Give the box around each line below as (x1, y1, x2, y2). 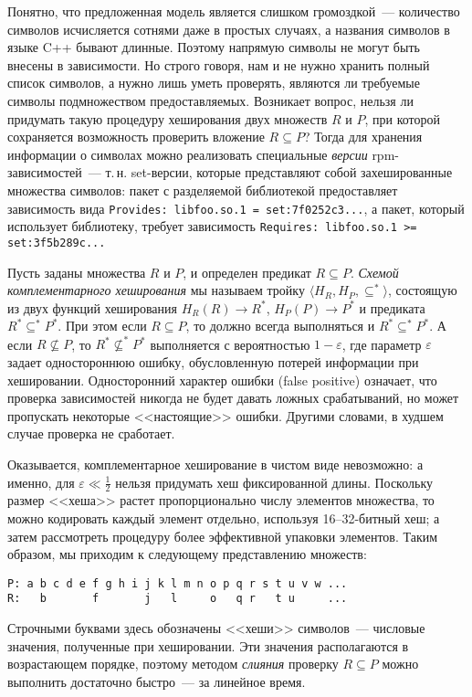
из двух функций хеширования (7, 298, 177, 317)
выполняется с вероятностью (150, 334, 310, 354)
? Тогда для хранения (303, 127, 423, 146)
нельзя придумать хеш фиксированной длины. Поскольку (115, 472, 434, 491)
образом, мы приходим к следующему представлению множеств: (7, 544, 367, 564)
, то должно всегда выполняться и (185, 316, 375, 335)
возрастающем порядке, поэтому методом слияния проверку (7, 654, 339, 673)
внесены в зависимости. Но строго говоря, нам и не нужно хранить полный (7, 55, 430, 74)
